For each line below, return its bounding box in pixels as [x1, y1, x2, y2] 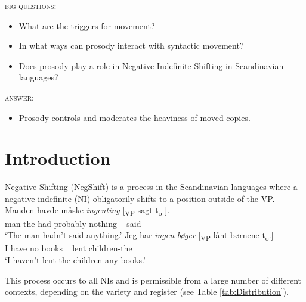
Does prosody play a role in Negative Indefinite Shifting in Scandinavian [18, 59, 284, 71]
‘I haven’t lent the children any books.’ [5, 253, 146, 266]
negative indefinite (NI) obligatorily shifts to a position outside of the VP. [5, 192, 275, 204]
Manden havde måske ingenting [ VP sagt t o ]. [5, 204, 170, 218]
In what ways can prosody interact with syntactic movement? [18, 39, 244, 52]
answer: [5, 91, 34, 103]
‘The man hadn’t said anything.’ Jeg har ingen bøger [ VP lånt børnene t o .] [5, 229, 274, 242]
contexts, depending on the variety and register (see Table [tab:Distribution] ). [5, 285, 289, 298]
